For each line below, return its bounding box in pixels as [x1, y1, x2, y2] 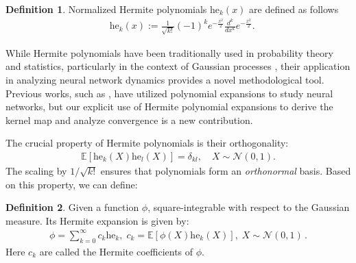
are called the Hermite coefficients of [39, 244, 193, 258]
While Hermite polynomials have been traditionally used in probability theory [5, 45, 333, 60]
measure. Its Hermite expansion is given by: [5, 213, 189, 227]
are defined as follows [249, 2, 339, 16]
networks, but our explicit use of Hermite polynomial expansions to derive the [5, 99, 333, 114]
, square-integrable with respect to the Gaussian [147, 200, 350, 214]
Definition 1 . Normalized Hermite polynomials [5, 2, 207, 16]
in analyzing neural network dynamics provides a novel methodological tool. [5, 72, 324, 86]
